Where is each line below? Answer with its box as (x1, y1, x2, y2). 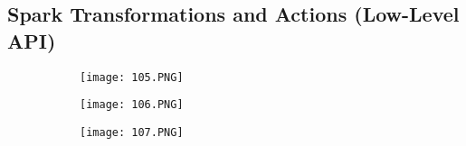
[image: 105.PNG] (80, 70, 184, 84)
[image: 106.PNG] (80, 98, 184, 112)
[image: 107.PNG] (80, 125, 184, 139)
